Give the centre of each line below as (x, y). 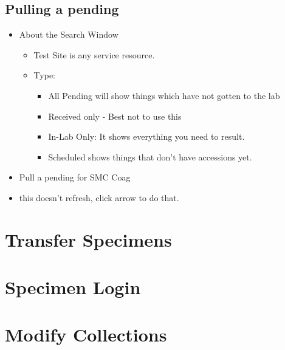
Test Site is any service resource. (94, 54)
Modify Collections (86, 335)
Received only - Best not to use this (115, 116)
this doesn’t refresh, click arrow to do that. (99, 197)
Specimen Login (73, 287)
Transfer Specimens (88, 239)
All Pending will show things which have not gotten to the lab (164, 95)
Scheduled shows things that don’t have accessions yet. (150, 156)
